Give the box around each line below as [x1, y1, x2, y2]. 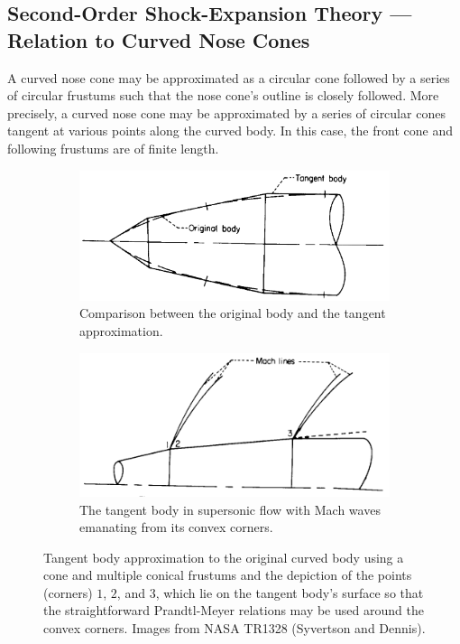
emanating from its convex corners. [79, 518, 273, 537]
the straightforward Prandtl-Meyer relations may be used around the [43, 601, 424, 620]
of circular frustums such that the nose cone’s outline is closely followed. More [7, 86, 439, 105]
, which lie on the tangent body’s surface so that [155, 583, 424, 602]
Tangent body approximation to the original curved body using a [43, 547, 404, 566]
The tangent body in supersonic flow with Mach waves [79, 499, 381, 518]
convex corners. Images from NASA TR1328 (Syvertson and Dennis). [43, 619, 426, 638]
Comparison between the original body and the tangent [79, 303, 386, 322]
